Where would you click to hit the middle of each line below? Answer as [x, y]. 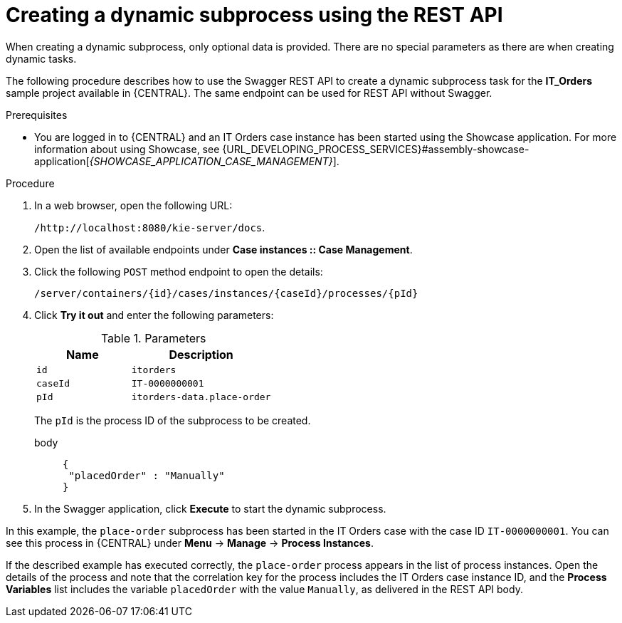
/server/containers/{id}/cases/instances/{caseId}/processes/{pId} [226, 293]
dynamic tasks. [41, 58]
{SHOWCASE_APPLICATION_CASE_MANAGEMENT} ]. [214, 161]
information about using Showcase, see [127, 149]
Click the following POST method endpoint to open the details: [179, 271]
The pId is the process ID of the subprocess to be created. [173, 420]
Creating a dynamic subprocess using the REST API [254, 15]
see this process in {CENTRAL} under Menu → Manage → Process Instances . [190, 543]
